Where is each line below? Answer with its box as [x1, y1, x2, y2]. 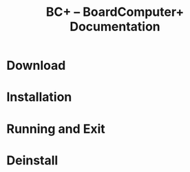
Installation [6, 89, 72, 105]
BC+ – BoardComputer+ [45, 4, 184, 20]
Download [6, 58, 66, 73]
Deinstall [6, 153, 59, 168]
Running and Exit [6, 121, 106, 137]
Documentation [69, 19, 161, 35]
